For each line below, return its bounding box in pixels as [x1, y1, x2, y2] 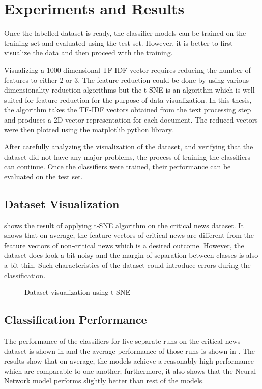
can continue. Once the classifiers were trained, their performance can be [4, 161, 231, 172]
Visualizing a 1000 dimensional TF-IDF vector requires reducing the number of [4, 64, 251, 75]
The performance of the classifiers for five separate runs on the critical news [4, 336, 241, 346]
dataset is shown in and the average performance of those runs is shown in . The [4, 345, 255, 356]
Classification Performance [4, 312, 147, 327]
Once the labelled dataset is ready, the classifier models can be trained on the [4, 27, 246, 38]
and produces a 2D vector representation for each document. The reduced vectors [4, 114, 258, 125]
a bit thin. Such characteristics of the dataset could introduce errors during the [4, 260, 251, 271]
